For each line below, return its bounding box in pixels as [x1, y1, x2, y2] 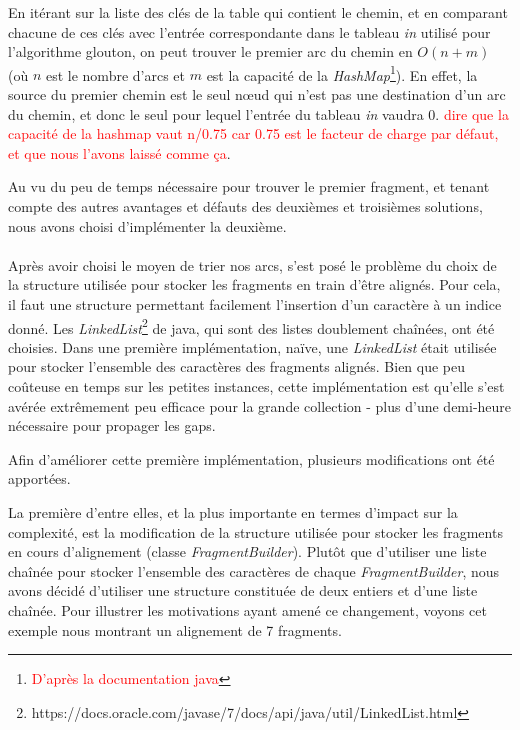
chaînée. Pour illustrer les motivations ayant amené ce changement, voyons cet [8, 599, 487, 620]
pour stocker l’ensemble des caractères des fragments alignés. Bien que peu [8, 356, 466, 377]
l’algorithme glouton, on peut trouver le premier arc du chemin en [8, 41, 413, 62]
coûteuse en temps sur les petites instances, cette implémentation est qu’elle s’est [8, 376, 505, 396]
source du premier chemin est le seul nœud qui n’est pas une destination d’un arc [8, 84, 506, 105]
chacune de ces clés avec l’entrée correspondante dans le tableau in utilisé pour [8, 21, 491, 42]
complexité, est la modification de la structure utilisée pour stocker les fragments [8, 521, 503, 542]
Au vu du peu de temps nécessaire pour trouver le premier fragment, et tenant [8, 176, 490, 197]
